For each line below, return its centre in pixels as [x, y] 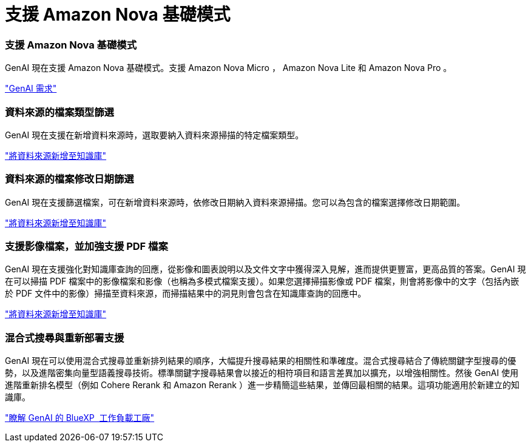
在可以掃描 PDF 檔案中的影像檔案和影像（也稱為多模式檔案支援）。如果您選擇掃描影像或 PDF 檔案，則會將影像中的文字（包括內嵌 [262, 281]
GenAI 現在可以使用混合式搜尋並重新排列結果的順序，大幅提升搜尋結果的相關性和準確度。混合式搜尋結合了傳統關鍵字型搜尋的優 [261, 361]
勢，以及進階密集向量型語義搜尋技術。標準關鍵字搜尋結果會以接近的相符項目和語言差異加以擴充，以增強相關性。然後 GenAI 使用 [262, 373]
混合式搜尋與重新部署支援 [65, 338]
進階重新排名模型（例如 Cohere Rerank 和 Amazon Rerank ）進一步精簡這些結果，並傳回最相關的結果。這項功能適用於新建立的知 [262, 385]
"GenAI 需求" [31, 89]
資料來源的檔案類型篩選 [59, 112]
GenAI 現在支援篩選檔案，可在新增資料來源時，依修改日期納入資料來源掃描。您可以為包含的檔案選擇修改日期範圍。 [235, 202]
